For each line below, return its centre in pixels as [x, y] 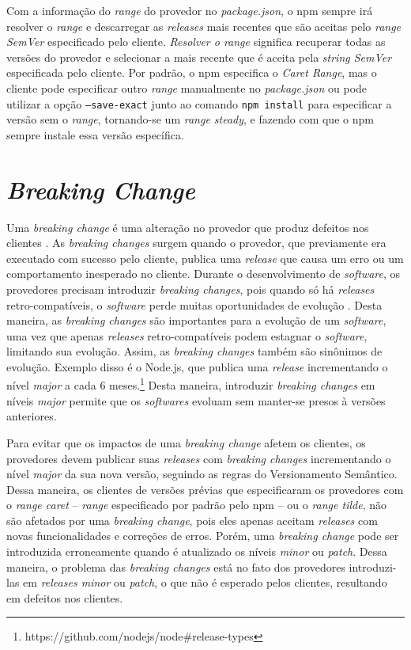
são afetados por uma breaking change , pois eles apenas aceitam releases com [192, 520]
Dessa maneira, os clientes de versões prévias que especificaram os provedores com [205, 489]
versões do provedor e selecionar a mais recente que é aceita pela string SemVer [199, 57]
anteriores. [32, 416]
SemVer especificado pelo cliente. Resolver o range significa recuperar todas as [196, 42]
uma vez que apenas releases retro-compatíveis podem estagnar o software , [187, 335]
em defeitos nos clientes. [65, 597]
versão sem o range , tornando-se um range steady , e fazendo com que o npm [190, 119]
